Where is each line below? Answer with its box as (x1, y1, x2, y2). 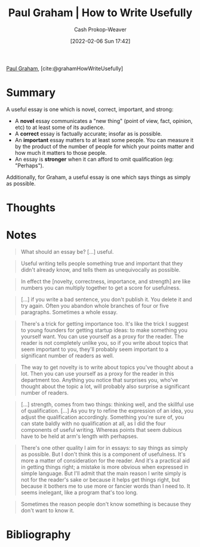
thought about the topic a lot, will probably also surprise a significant (20, 383, 190, 390)
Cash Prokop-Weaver (73, 26, 127, 33)
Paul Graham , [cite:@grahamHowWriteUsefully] (6, 65, 124, 72)
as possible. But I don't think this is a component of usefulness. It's (20, 450, 186, 458)
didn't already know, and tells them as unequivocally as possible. (20, 266, 181, 273)
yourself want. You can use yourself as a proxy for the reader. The (20, 333, 184, 340)
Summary (6, 86, 56, 100)
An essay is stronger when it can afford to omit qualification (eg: (14, 155, 174, 163)
